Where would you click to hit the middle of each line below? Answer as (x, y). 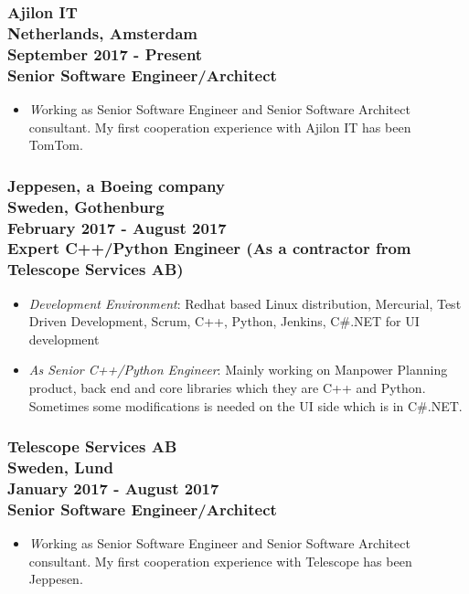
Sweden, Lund (60, 467)
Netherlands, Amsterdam (102, 32)
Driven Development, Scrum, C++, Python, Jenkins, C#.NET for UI (224, 321)
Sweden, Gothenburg (86, 206)
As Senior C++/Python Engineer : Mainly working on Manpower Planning (238, 370)
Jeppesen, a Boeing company (116, 185)
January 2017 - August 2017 (113, 488)
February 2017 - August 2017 (117, 227)
